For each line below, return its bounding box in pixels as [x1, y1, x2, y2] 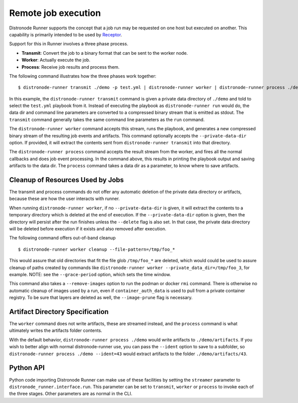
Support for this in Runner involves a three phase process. [9, 41, 129, 47]
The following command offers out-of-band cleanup [9, 235, 116, 241]
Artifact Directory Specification [9, 307, 109, 316]
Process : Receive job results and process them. [21, 64, 120, 70]
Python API [9, 364, 45, 372]
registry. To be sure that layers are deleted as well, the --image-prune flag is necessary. [9, 295, 193, 301]
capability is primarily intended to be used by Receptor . [9, 31, 122, 37]
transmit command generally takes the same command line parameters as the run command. [9, 116, 205, 122]
